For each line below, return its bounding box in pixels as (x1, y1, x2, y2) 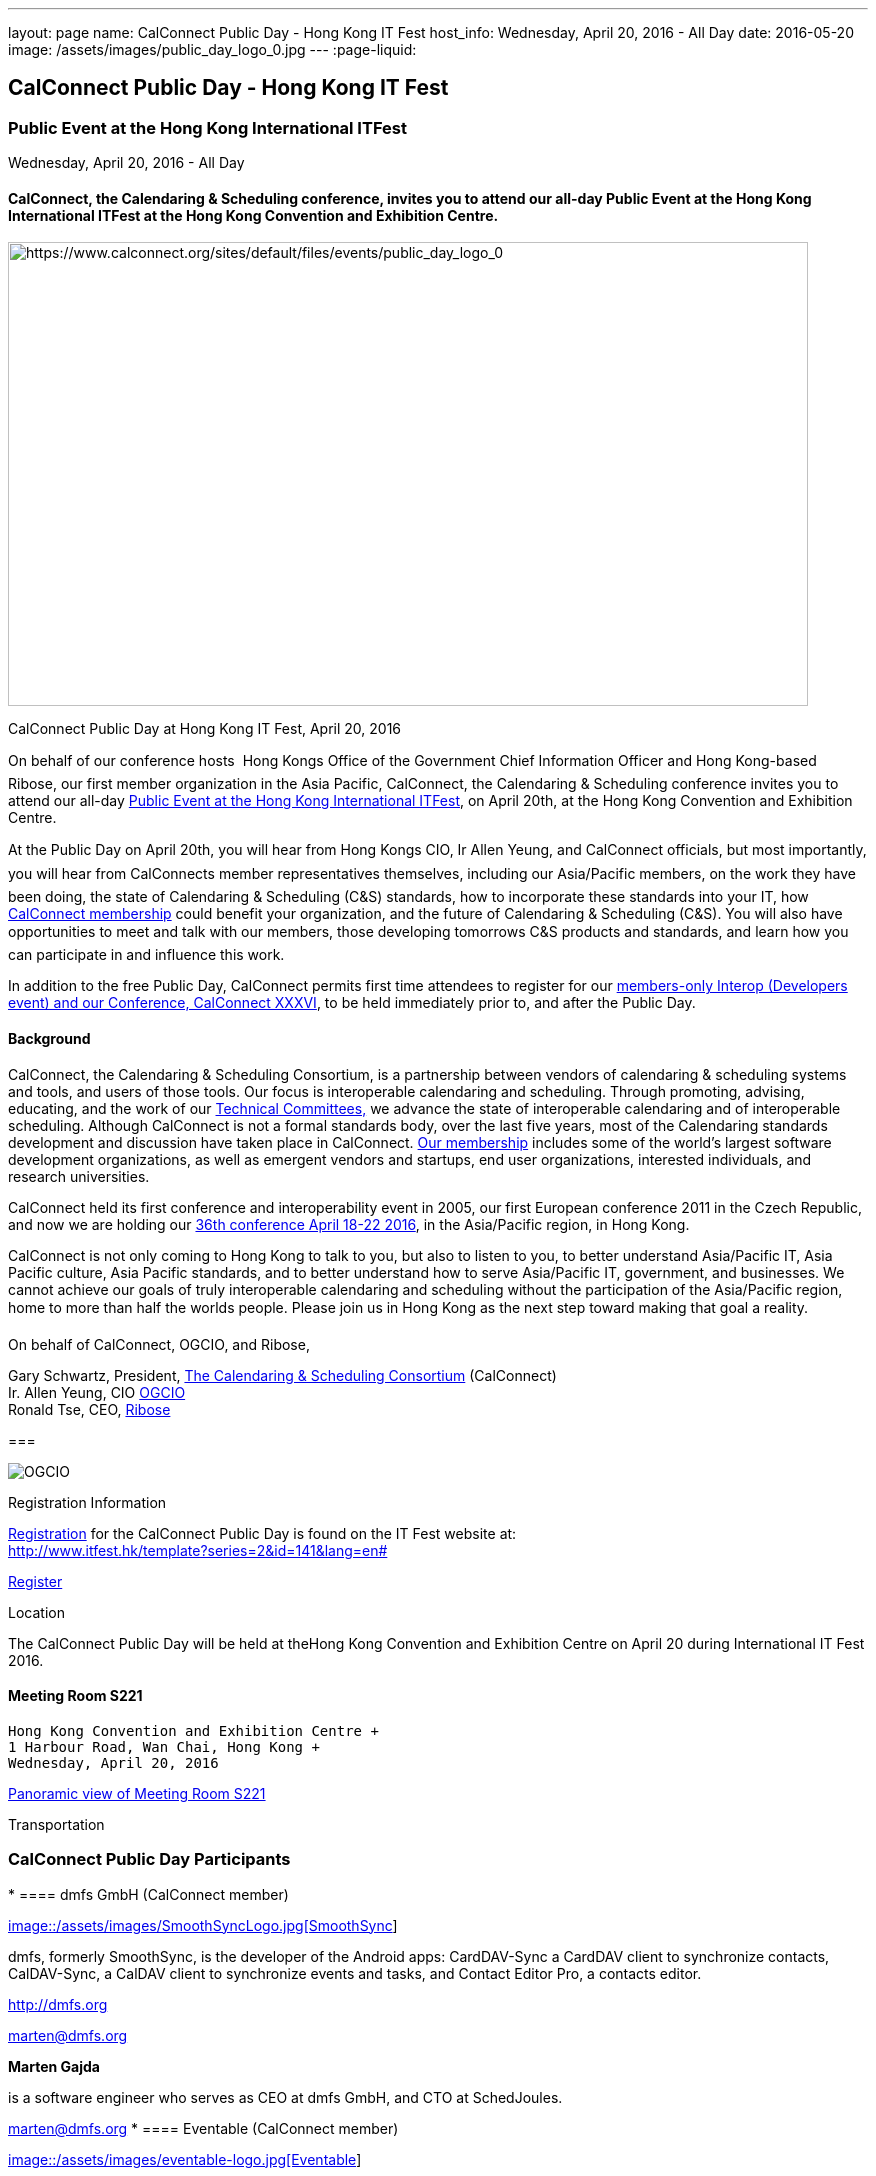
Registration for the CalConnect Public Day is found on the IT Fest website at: (8, 1524, 517, 1542)
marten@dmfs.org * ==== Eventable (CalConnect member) (8, 2119, 399, 2137)
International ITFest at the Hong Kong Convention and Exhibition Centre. (8, 206, 499, 224)
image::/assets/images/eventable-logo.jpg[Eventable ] (8, 2150, 362, 2168)
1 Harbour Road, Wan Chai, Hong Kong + (8, 1738, 320, 1755)
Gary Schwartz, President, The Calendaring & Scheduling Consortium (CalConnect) (8, 1366, 557, 1384)
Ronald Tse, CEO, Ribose (8, 1400, 171, 1418)
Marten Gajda (8, 2057, 100, 2075)
